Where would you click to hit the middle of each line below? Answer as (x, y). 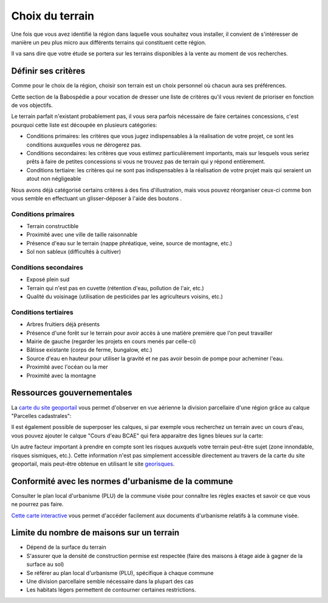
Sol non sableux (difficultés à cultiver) (74, 252)
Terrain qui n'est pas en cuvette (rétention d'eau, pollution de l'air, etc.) (115, 288)
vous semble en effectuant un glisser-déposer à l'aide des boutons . (97, 198)
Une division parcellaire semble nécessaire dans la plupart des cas (110, 582)
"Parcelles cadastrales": (41, 416)
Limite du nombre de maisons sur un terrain (95, 533)
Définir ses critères (48, 71)
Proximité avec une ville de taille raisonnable (82, 235)
